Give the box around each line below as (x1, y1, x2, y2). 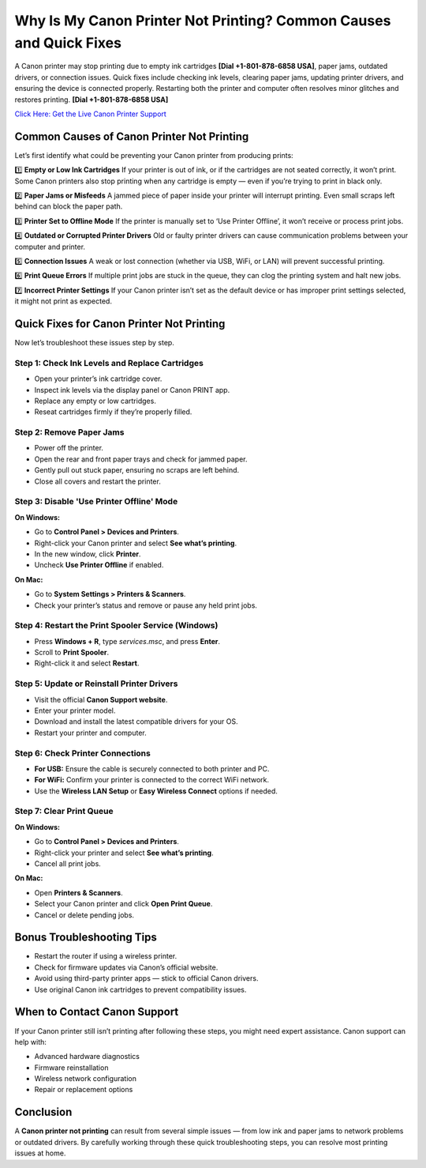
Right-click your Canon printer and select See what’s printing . (34, 538, 237, 548)
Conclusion (14, 1106, 73, 1119)
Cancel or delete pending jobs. (34, 910, 134, 920)
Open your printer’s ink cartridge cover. (34, 374, 163, 383)
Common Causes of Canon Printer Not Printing (14, 130, 249, 143)
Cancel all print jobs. (34, 858, 102, 868)
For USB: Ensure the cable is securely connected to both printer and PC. (34, 763, 270, 774)
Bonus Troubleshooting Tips (14, 931, 157, 944)
